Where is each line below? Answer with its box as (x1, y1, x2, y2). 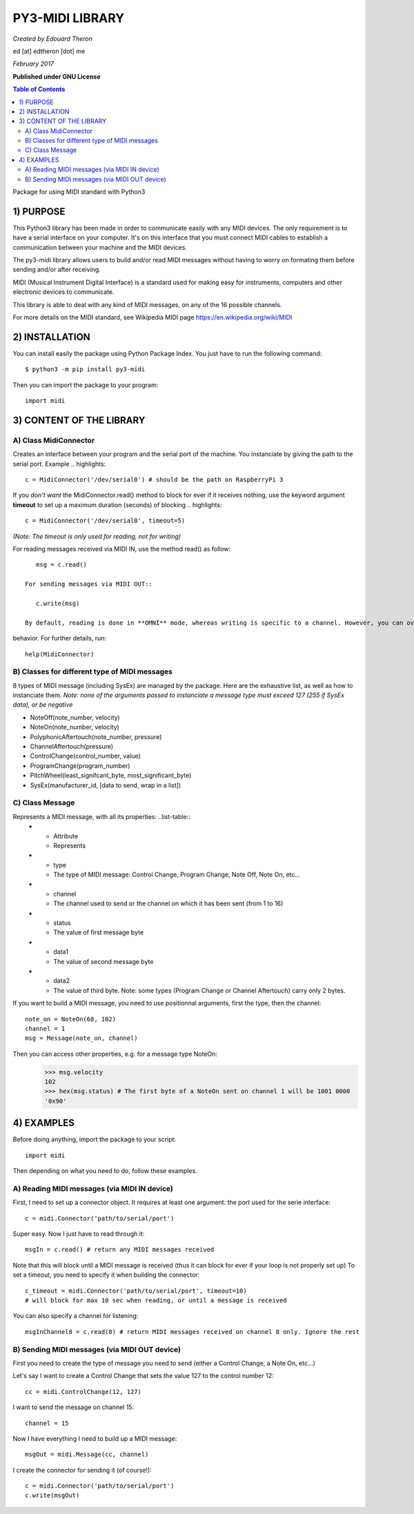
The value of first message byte (53, 928, 144, 936)
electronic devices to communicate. (12, 288, 115, 296)
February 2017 (12, 59, 55, 68)
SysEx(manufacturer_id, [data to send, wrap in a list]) (30, 780, 181, 789)
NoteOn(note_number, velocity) (30, 723, 120, 731)
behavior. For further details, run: (12, 634, 107, 642)
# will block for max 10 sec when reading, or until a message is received (25, 1297, 287, 1304)
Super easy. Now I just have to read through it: (12, 1230, 145, 1238)
